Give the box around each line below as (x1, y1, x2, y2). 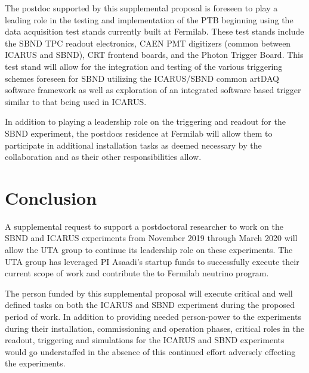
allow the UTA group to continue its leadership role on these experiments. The (5, 243, 293, 256)
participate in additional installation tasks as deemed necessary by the (5, 138, 262, 151)
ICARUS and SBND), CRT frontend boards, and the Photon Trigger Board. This (5, 48, 304, 61)
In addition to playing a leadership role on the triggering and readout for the (5, 115, 286, 128)
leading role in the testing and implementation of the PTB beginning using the (5, 13, 293, 26)
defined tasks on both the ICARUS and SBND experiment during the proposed (5, 298, 295, 311)
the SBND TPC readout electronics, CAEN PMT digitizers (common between (5, 36, 291, 49)
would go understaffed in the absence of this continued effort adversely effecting (5, 345, 296, 357)
